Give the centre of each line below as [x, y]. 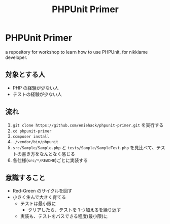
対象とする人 [25, 75]
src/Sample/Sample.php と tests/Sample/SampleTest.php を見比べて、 [84, 147]
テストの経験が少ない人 [37, 94]
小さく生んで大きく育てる [39, 197]
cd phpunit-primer [32, 131]
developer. [16, 57]
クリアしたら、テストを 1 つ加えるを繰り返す [74, 210]
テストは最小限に [38, 204]
